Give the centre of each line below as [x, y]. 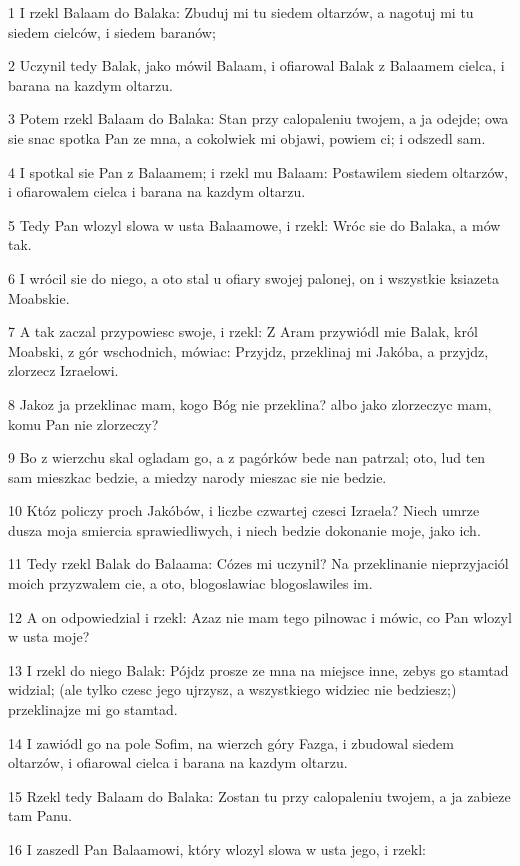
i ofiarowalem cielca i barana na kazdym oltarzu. [157, 191]
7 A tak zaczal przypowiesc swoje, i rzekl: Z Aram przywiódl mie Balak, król [243, 331]
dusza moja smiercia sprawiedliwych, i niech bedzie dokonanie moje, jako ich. [244, 529]
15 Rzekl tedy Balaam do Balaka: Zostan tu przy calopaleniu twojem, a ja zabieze [259, 795]
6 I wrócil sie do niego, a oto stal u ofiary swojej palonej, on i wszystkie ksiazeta [253, 277]
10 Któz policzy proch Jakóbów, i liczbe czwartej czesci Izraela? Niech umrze [244, 510]
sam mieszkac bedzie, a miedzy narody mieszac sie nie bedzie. [197, 476]
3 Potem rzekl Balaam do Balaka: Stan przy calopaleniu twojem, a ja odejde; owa [258, 118]
